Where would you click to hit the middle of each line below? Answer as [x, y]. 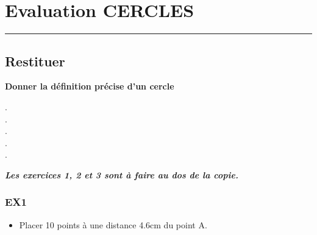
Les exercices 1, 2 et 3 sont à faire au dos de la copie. [122, 174]
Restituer [35, 61]
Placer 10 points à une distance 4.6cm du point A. [113, 224]
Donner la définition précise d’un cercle [90, 86]
